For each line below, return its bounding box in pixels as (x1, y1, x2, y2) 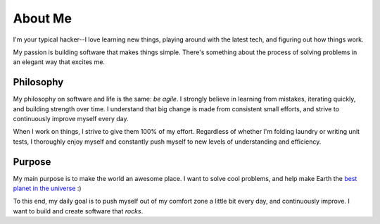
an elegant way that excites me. (13, 58, 106, 66)
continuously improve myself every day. (13, 115, 129, 123)
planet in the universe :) (13, 184, 82, 193)
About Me (13, 11, 72, 26)
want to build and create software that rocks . (13, 206, 144, 215)
